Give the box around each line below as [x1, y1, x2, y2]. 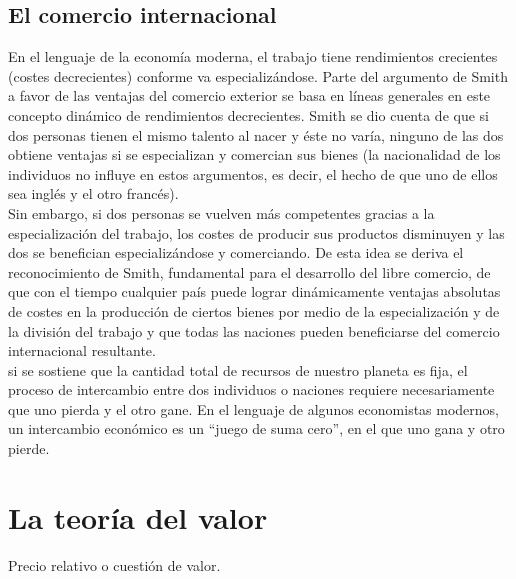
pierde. [8, 438, 50, 459]
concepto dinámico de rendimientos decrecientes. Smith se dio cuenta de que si [8, 104, 489, 125]
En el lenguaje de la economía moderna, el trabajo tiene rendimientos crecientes [8, 46, 498, 67]
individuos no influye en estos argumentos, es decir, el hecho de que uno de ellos [8, 163, 498, 184]
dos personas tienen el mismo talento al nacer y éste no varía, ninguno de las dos [8, 124, 504, 145]
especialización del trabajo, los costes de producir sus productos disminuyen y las [8, 222, 505, 243]
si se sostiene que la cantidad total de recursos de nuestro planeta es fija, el [8, 359, 468, 380]
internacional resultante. [8, 340, 156, 361]
